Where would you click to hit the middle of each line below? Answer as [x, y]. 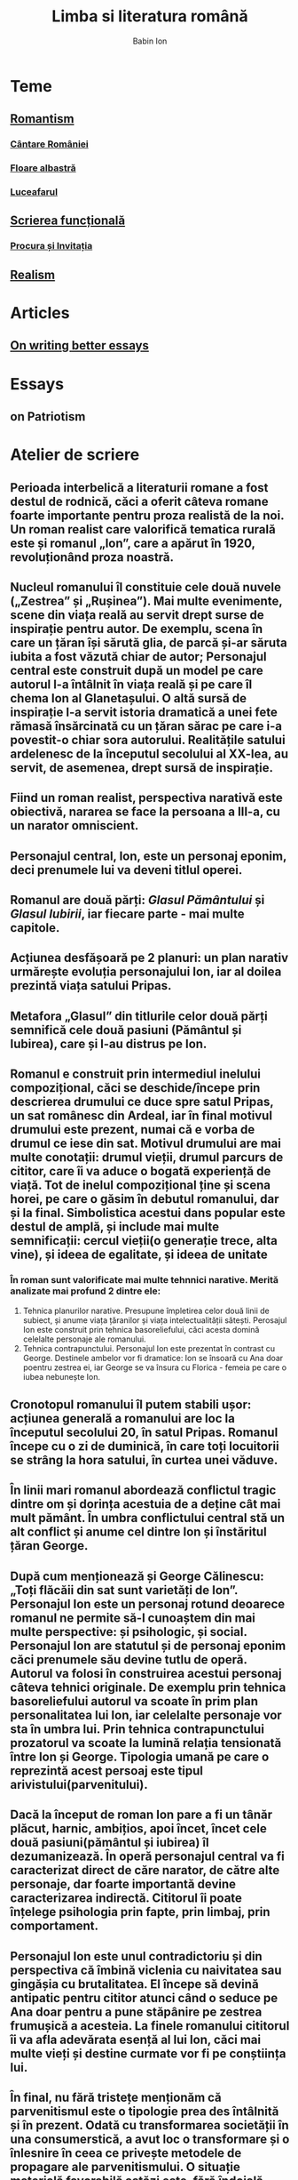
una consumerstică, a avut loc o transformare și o [150, 2139]
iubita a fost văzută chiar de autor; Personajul [138, 657]
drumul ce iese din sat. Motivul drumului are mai [146, 1144]
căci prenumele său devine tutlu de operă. [129, 1659]
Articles [40, 313]
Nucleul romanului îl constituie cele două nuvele [146, 587]
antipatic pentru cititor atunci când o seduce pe [144, 1998]
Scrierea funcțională [68, 221]
